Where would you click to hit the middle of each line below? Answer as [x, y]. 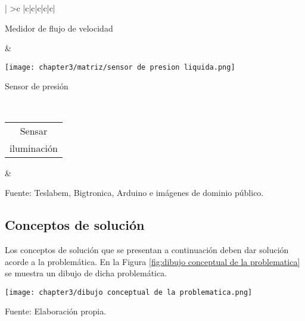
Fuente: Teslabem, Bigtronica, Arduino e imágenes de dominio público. [134, 193]
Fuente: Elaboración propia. [56, 311]
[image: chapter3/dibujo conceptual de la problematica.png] [129, 292]
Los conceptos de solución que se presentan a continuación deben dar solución [147, 250]
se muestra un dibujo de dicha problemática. [86, 273]
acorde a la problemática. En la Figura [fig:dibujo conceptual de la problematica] [152, 261]
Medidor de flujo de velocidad [59, 28]
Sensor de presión [37, 86]
